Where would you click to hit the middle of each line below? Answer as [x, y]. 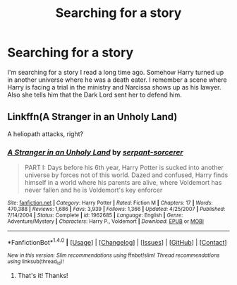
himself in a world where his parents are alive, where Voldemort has [123, 183]
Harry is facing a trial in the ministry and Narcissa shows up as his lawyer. [114, 87]
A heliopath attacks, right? [45, 134]
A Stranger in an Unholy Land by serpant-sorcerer [95, 152]
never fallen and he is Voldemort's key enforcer [93, 190]
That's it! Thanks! [43, 276]
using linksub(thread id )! [36, 262]
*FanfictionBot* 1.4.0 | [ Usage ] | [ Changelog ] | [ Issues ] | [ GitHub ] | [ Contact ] [117, 242]
